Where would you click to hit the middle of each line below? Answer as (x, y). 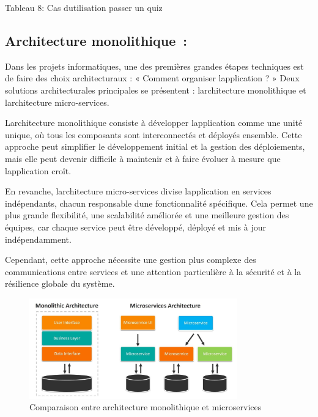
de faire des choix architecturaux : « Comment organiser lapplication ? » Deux (152, 78)
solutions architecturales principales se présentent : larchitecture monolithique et (156, 90)
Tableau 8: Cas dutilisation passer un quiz (84, 7)
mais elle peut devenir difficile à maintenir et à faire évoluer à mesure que (143, 158)
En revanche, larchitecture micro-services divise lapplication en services (138, 191)
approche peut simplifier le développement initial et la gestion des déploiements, (155, 146)
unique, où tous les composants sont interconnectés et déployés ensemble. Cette (153, 134)
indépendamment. (38, 239)
